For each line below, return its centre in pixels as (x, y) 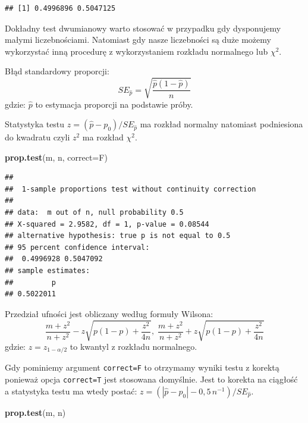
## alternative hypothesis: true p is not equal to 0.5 (118, 236)
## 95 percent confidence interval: (77, 247)
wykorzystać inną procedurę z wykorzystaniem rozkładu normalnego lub (136, 51)
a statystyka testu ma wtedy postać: (71, 391)
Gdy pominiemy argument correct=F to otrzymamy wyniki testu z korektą (142, 367)
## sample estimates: (48, 271)
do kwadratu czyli (37, 137)
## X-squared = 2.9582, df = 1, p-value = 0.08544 (107, 224)
